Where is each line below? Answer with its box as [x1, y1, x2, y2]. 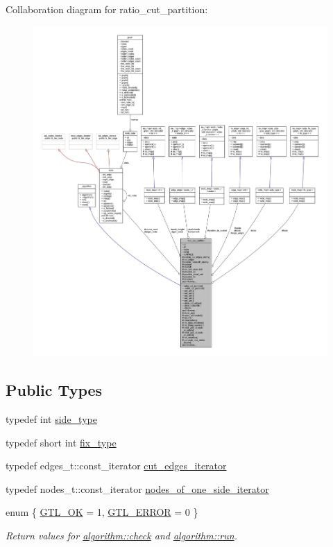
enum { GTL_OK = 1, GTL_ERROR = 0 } [6, 505, 198, 519]
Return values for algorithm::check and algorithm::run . [6, 528, 237, 542]
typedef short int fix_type [6, 435, 117, 449]
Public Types [6, 379, 103, 401]
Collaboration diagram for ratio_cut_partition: [6, 2, 208, 16]
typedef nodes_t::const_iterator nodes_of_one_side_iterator [6, 481, 269, 496]
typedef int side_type [6, 411, 97, 426]
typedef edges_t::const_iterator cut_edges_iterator [6, 458, 227, 473]
